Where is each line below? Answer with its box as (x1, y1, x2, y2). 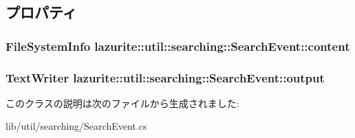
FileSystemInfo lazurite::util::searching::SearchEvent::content (6, 37, 350, 54)
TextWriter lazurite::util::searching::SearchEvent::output (6, 69, 325, 86)
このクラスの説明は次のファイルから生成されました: (6, 95, 239, 110)
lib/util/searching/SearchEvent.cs (6, 119, 147, 133)
